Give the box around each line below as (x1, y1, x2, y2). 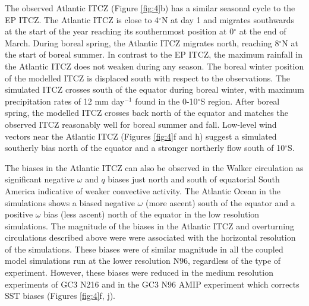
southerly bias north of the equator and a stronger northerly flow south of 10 (5, 141, 285, 154)
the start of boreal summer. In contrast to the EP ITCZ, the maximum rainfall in (5, 48, 302, 61)
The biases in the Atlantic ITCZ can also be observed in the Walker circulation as (5, 161, 304, 173)
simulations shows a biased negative (5, 196, 135, 209)
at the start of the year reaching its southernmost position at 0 (5, 25, 234, 37)
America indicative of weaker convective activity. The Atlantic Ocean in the (5, 184, 280, 197)
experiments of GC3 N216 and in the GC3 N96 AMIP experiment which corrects (5, 277, 299, 290)
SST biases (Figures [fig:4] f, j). (5, 289, 116, 302)
